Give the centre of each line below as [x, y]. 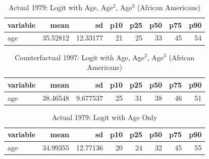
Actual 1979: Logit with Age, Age [61, 7]
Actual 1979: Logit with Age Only [104, 117]
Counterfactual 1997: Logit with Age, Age [80, 57]
